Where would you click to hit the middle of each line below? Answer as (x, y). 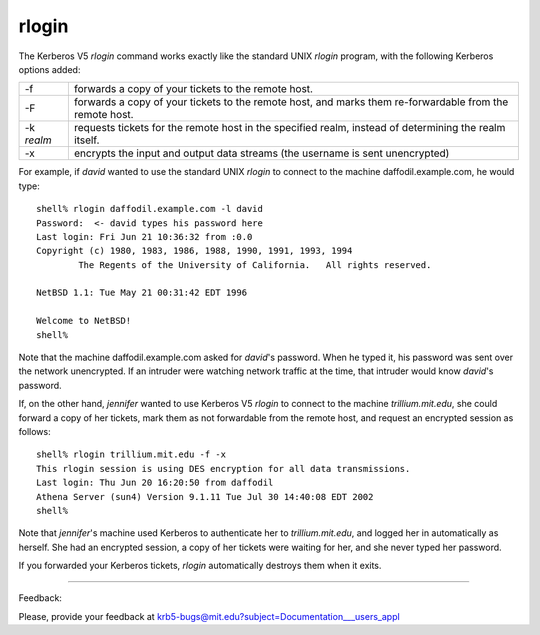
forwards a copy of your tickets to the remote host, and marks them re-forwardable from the (291, 102)
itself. (86, 140)
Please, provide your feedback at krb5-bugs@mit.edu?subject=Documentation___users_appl (209, 616)
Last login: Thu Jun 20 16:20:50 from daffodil (155, 483)
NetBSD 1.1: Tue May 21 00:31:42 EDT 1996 (142, 293)
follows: (34, 431)
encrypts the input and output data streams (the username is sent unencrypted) (261, 153)
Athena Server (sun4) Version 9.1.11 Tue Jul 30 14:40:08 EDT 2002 (205, 496)
